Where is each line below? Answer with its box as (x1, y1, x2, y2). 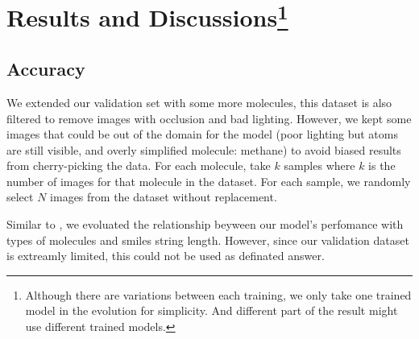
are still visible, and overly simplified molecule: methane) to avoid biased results (6, 141, 401, 158)
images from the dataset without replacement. (50, 188, 277, 205)
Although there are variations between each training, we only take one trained (25, 286, 412, 303)
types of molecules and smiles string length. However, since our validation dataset (6, 231, 409, 248)
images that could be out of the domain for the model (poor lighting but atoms (6, 126, 398, 143)
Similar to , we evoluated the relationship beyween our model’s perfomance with (6, 216, 404, 233)
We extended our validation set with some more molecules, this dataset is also (6, 93, 392, 110)
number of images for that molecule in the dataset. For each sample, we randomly (6, 172, 411, 189)
